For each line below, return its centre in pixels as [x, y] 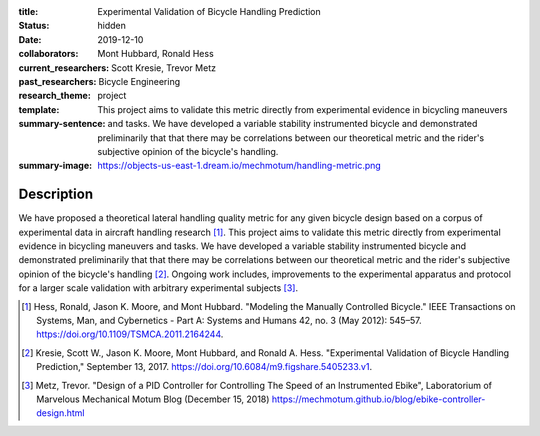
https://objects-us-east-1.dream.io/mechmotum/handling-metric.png [239, 166]
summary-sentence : [62, 124]
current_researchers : [64, 67]
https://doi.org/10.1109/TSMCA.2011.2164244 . [130, 334]
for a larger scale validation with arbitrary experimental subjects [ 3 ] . [158, 288]
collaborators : [48, 54]
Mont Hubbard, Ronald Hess [155, 54]
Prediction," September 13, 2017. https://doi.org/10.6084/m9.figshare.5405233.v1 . [204, 367]
